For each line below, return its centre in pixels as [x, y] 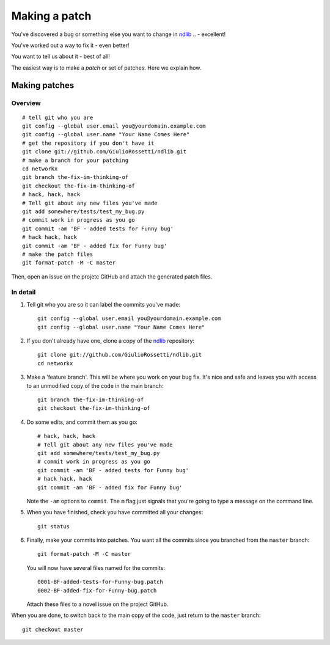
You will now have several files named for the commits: [96, 567]
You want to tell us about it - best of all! [61, 56]
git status [54, 526]
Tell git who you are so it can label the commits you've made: [103, 304]
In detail [24, 292]
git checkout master [53, 629]
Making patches [43, 85]
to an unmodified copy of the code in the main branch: [95, 385]
